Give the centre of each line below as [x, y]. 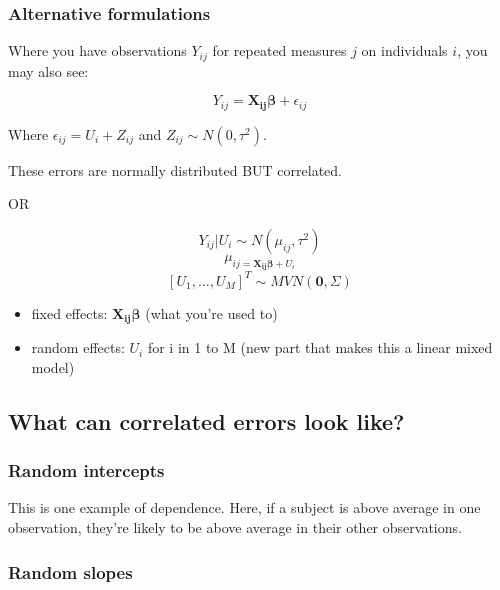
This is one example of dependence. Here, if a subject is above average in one [244, 507]
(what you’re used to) [211, 312]
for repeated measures [279, 50]
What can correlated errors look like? [206, 420]
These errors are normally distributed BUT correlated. [175, 169]
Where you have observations [97, 50]
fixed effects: [69, 312]
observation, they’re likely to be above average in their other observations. [235, 527]
